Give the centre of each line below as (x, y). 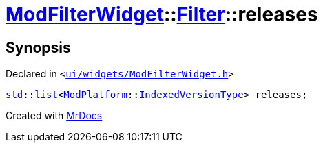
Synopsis (38, 47)
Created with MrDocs (54, 116)
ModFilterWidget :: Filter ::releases (162, 14)
